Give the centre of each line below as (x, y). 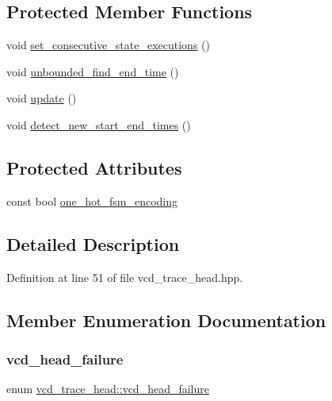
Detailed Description (93, 243)
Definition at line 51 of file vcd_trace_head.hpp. (125, 277)
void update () (42, 98)
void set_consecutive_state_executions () (108, 45)
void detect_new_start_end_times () (99, 124)
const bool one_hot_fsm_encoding (92, 200)
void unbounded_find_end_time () (93, 71)
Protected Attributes (94, 167)
